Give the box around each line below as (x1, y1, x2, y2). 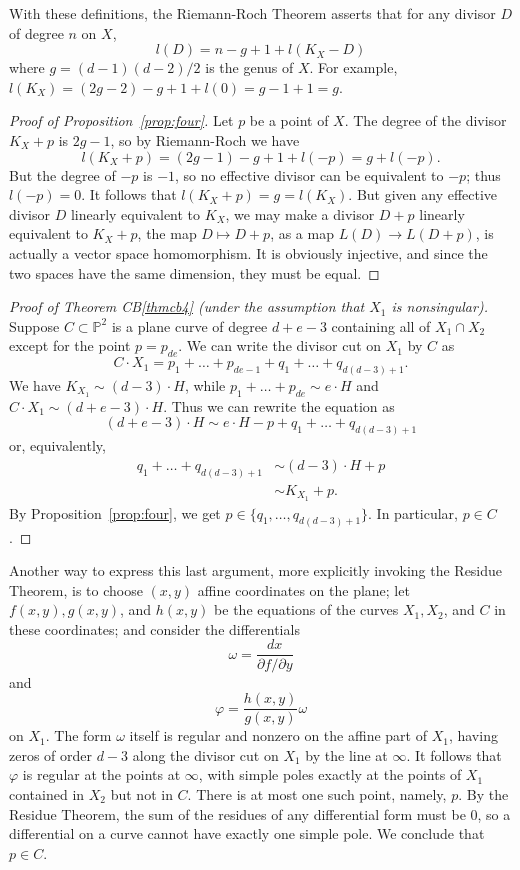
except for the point (9, 335, 131, 356)
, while (184, 374, 226, 395)
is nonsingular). (391, 296, 488, 317)
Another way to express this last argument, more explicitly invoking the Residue (9, 560, 503, 581)
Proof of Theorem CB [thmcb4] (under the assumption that (9, 296, 365, 317)
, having (448, 725, 498, 746)
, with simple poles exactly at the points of (198, 764, 462, 785)
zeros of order (9, 744, 93, 765)
